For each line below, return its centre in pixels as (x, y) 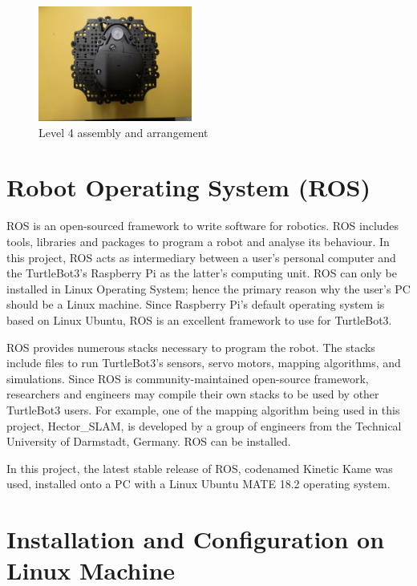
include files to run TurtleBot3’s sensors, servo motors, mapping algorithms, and (204, 363)
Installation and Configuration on (196, 539)
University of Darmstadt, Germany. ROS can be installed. (149, 441)
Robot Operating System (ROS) (189, 187)
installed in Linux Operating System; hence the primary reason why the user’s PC (208, 288)
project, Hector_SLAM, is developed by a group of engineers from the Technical (204, 425)
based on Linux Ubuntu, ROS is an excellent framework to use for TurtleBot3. (199, 319)
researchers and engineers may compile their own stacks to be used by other (193, 394)
